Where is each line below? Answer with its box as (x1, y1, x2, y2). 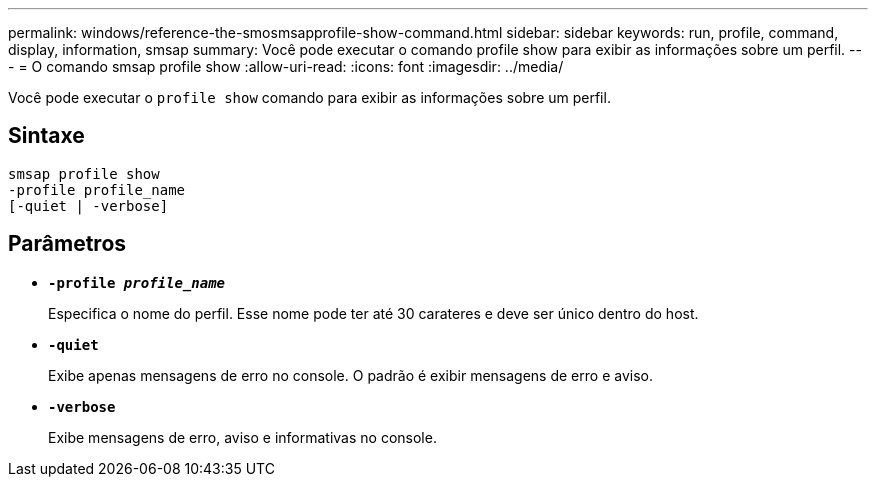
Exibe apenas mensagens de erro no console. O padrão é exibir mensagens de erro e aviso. (48, 366, 653, 384)
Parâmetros (8, 231, 127, 257)
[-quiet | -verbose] (8, 197, 169, 214)
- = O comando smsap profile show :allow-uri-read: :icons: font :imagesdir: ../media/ (8, 58, 564, 75)
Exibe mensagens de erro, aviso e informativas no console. (48, 428, 437, 446)
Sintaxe (8, 123, 85, 149)
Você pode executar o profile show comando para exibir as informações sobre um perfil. (8, 89, 611, 106)
